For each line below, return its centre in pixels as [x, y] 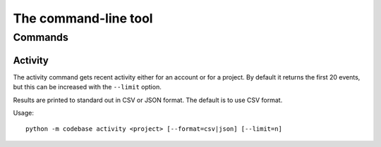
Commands [41, 37]
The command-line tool [83, 18]
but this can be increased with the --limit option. [87, 87]
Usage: [24, 113]
